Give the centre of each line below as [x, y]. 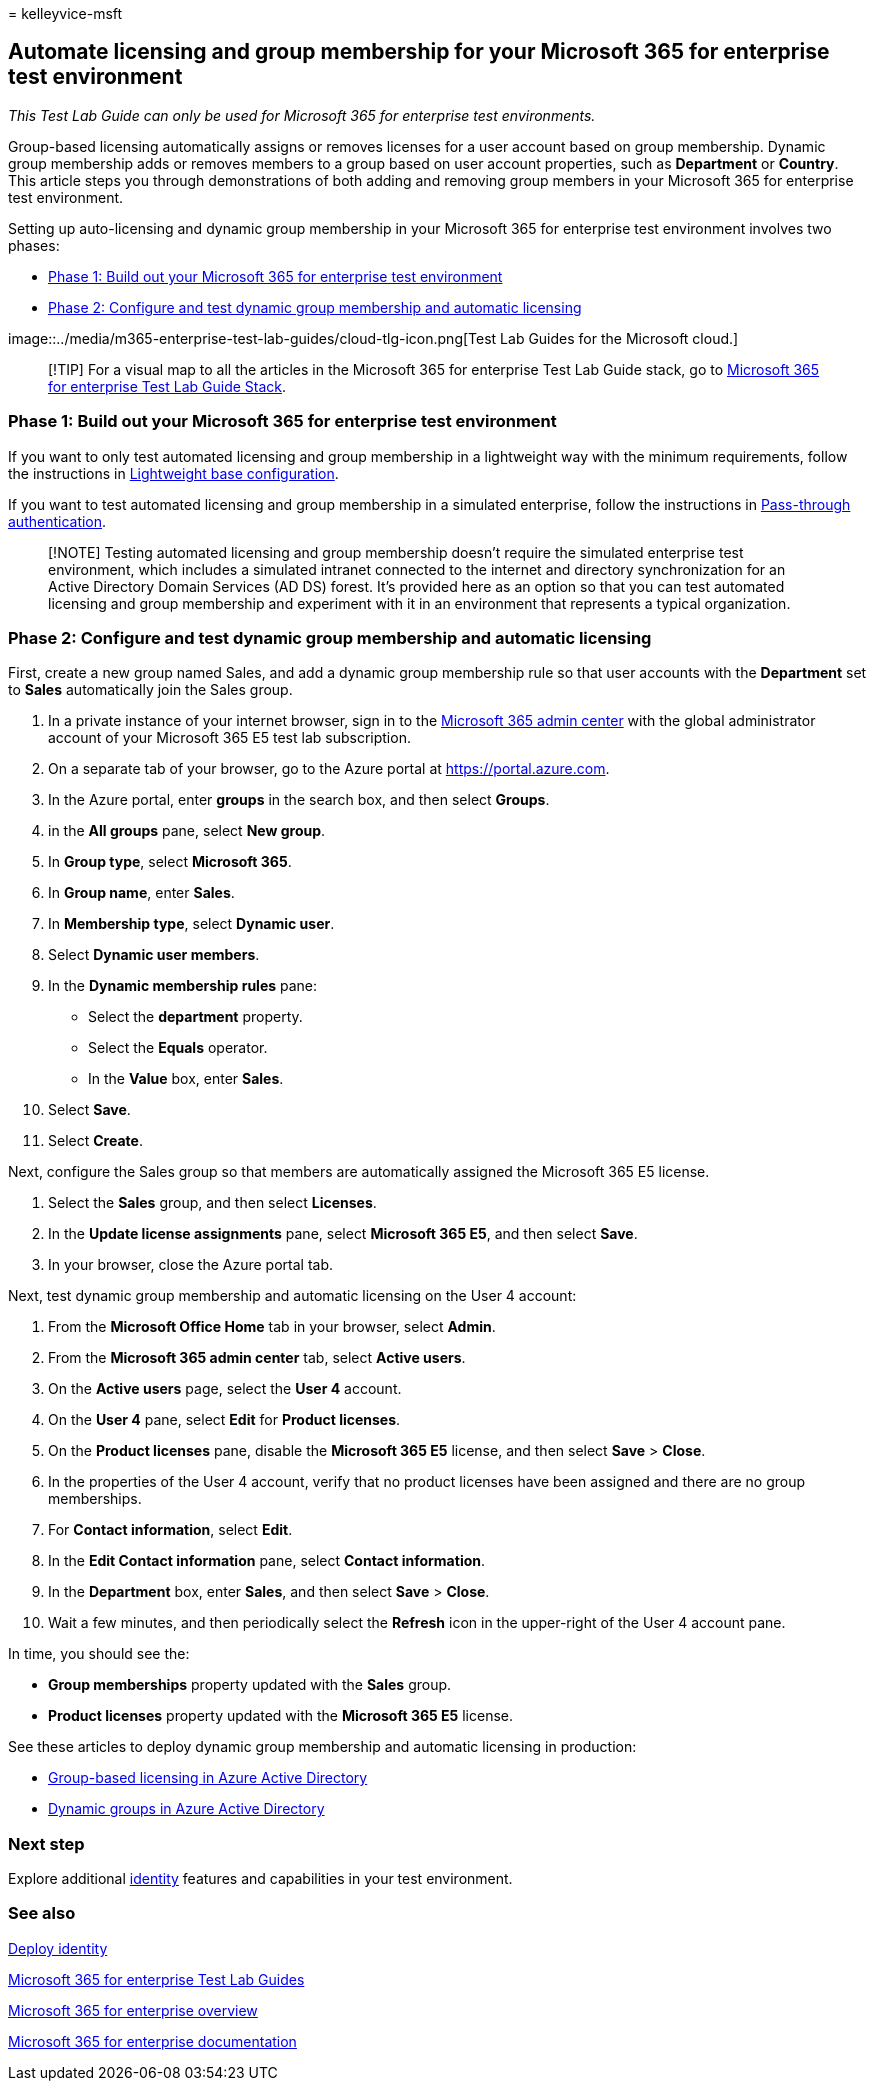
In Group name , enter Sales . [141, 893]
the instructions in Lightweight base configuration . [173, 473]
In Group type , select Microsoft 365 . [170, 862]
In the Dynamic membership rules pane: [183, 986]
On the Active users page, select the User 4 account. [225, 1389]
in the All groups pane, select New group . [187, 831]
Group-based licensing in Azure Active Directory [208, 1778]
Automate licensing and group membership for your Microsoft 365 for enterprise [419, 52]
